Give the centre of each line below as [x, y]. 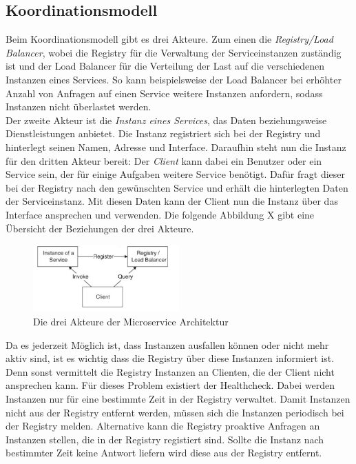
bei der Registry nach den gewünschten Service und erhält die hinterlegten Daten [177, 187]
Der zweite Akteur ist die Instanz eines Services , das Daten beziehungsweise [166, 120]
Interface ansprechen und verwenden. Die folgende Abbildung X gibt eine [160, 214]
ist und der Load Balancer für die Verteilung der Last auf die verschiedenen [165, 66]
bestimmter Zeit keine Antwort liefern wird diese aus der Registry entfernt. [164, 453]
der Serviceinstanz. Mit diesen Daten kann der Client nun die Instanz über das [172, 201]
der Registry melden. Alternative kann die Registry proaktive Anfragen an [163, 426]
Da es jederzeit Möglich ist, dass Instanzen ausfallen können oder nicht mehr [167, 344]
